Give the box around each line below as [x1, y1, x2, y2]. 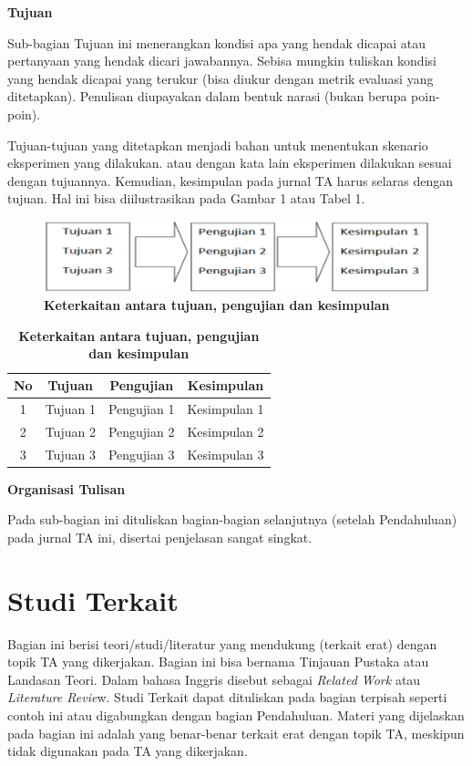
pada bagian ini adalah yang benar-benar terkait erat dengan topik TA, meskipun [7, 723, 465, 742]
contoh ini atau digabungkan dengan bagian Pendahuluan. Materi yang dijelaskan [7, 705, 465, 724]
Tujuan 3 [45, 444, 96, 463]
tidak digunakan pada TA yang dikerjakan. [7, 741, 248, 761]
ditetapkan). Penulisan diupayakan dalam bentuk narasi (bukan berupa [7, 87, 407, 106]
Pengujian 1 [108, 399, 175, 418]
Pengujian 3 [108, 444, 175, 463]
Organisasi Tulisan [7, 479, 126, 498]
